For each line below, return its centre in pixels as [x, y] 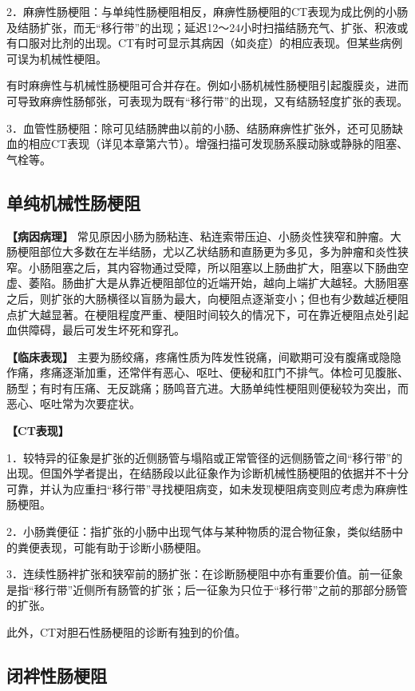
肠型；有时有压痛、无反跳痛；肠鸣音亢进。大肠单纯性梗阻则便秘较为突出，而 [207, 387]
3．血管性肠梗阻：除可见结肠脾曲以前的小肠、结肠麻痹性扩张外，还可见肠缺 [205, 128]
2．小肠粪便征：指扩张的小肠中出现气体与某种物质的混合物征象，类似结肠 [199, 531]
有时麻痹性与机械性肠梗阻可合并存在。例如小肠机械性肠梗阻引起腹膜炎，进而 [207, 85]
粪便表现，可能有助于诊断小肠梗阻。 [112, 547]
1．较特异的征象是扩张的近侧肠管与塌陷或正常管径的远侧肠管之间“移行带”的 [205, 457]
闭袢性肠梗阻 [57, 675]
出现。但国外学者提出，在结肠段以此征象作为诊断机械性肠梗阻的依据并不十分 [207, 473]
